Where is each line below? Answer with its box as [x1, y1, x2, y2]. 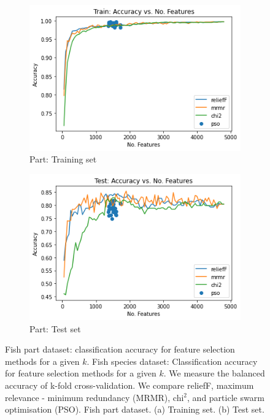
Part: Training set [29, 153, 97, 166]
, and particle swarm [187, 391, 264, 403]
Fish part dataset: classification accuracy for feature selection [5, 343, 235, 356]
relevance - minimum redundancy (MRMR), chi [5, 391, 184, 403]
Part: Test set [29, 322, 81, 335]
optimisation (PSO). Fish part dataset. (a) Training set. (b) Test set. [5, 403, 264, 416]
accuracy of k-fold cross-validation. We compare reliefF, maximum [5, 378, 254, 391]
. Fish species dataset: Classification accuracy [87, 354, 258, 367]
